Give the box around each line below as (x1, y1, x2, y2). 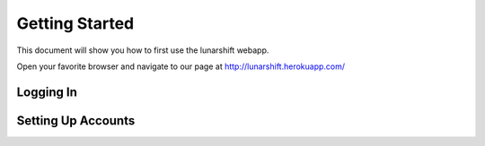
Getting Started (16, 13, 135, 33)
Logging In (16, 84, 78, 99)
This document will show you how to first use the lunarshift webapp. (16, 45, 269, 56)
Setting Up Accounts (16, 113, 136, 128)
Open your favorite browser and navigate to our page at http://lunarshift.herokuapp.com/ (16, 61, 346, 72)
